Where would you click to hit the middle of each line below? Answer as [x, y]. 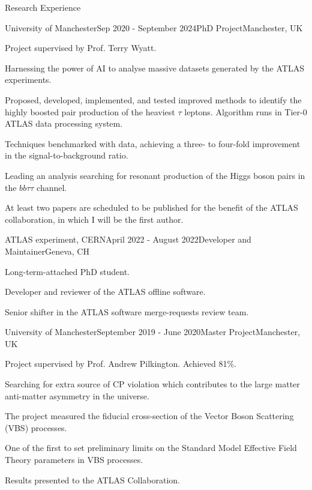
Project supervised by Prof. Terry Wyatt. [81, 48]
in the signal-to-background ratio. [67, 155]
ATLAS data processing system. [64, 123]
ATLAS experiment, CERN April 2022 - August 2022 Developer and [128, 239]
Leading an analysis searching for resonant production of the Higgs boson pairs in [155, 175]
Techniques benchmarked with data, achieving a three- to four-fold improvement [153, 143]
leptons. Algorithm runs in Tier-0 [246, 111]
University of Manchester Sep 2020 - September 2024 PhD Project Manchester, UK [154, 27]
